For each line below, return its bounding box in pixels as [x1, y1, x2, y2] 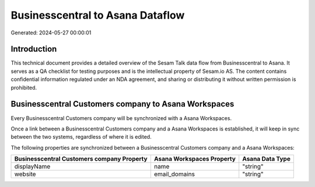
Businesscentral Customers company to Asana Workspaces [10, 99, 235, 109]
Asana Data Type [242, 155, 291, 163]
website [14, 170, 36, 178]
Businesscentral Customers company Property [14, 155, 148, 163]
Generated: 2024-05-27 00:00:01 [10, 29, 92, 36]
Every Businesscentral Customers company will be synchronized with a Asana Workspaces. [10, 114, 232, 122]
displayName [14, 163, 51, 171]
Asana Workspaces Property [153, 155, 236, 163]
